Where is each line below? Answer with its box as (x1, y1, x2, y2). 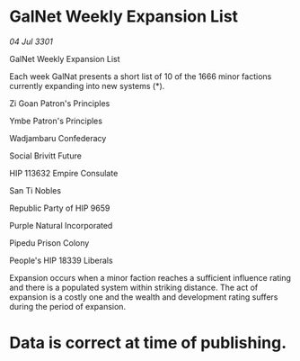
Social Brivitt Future (9, 150, 83, 161)
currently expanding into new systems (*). (9, 80, 165, 91)
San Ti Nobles (9, 185, 61, 195)
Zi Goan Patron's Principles (9, 97, 110, 109)
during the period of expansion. (9, 301, 127, 311)
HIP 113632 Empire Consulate (9, 167, 119, 178)
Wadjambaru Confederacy (9, 132, 107, 143)
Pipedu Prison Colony (9, 237, 90, 248)
